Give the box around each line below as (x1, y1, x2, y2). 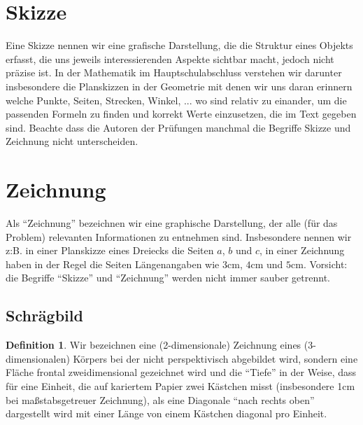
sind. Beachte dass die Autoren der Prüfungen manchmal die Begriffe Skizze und (6, 120, 351, 134)
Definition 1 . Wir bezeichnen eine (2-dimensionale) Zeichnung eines (6, 337, 301, 352)
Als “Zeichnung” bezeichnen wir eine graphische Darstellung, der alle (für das (6, 216, 338, 230)
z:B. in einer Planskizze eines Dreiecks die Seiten (6, 243, 214, 258)
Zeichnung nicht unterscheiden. (6, 134, 138, 148)
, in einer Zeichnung (259, 243, 345, 258)
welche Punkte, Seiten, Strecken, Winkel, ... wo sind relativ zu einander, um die (6, 92, 347, 107)
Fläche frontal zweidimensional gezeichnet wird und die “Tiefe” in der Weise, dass (6, 365, 357, 379)
